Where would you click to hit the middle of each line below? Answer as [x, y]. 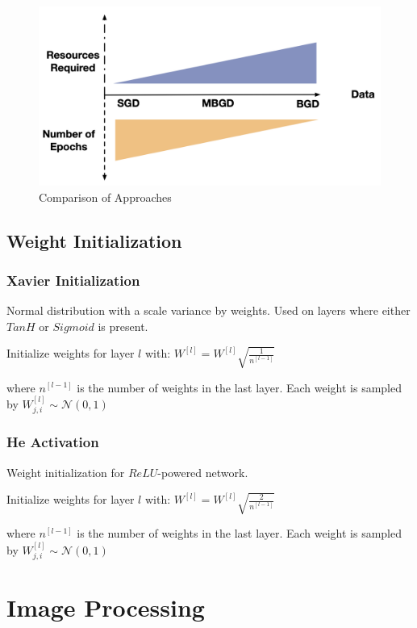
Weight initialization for [66, 472]
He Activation [53, 442]
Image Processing [106, 607]
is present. [123, 326]
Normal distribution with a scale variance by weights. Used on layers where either [208, 310]
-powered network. [203, 472]
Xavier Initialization [73, 280]
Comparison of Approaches [105, 197]
